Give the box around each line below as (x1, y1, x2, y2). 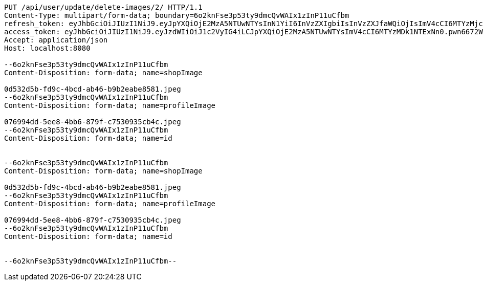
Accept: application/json (4, 36, 108, 44)
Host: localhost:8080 (4, 44, 91, 52)
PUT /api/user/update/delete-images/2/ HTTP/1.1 (4, 3, 203, 11)
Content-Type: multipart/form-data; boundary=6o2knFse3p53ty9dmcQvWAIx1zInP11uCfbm (4, 11, 349, 19)
